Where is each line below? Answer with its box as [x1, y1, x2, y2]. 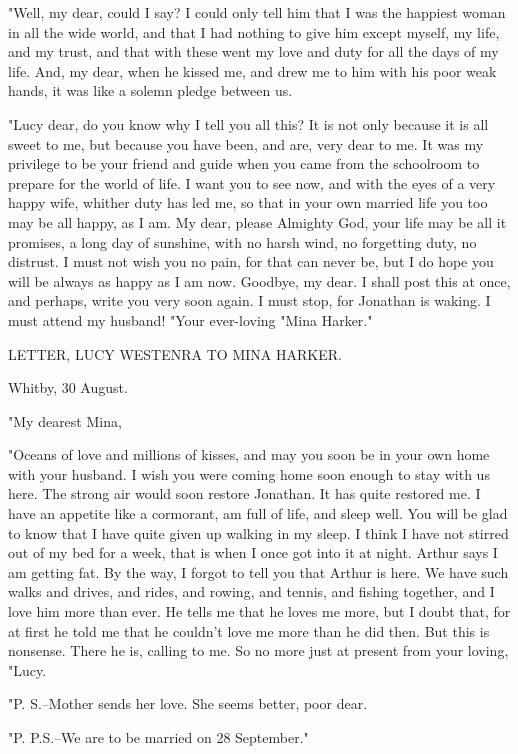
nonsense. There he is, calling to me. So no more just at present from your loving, [8, 640, 509, 661]
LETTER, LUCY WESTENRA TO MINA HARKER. [8, 343, 342, 364]
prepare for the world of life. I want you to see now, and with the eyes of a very [8, 172, 496, 193]
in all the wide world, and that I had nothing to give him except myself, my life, [8, 21, 500, 42]
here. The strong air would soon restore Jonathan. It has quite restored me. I [8, 483, 481, 504]
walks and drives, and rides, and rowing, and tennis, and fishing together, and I [8, 581, 495, 602]
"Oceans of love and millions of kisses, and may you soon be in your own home [8, 444, 490, 465]
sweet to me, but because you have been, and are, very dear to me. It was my [8, 133, 484, 154]
